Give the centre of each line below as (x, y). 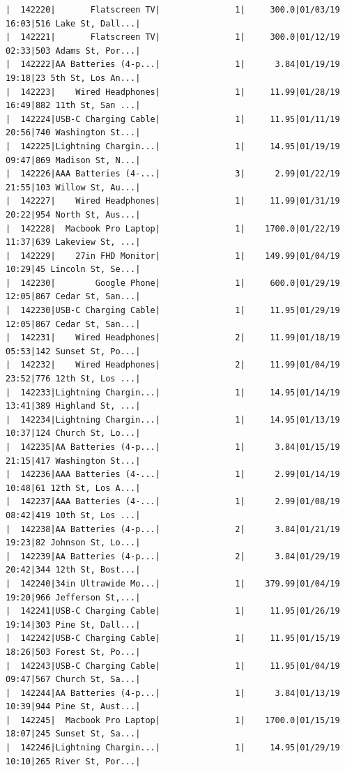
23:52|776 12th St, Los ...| (73, 379)
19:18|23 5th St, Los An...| (73, 78)
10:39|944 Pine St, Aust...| (73, 707)
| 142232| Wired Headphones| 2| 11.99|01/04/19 (173, 365)
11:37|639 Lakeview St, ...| (73, 242)
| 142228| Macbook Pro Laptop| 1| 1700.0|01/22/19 (173, 228)
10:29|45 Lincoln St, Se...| (73, 270)
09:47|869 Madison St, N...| (73, 160)
